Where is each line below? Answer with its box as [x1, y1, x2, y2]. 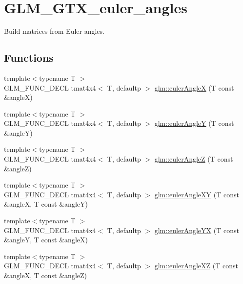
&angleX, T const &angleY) [4, 199, 88, 209]
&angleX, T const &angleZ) [4, 270, 87, 281]
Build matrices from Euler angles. [4, 26, 104, 36]
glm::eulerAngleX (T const [154, 82, 234, 93]
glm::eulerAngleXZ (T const [154, 260, 238, 271]
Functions [4, 50, 54, 65]
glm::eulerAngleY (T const [154, 118, 234, 128]
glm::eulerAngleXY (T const [154, 189, 239, 199]
